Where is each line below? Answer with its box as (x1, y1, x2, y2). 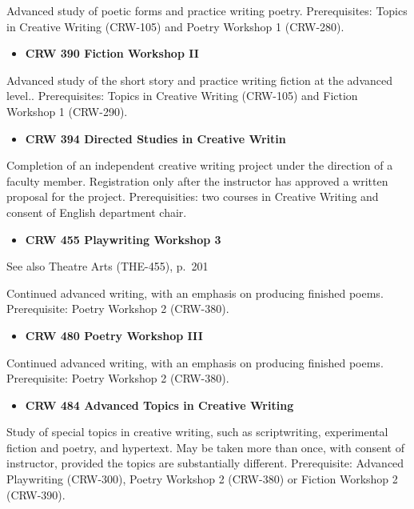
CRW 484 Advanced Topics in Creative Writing (25, 396, 294, 413)
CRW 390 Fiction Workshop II (25, 45, 199, 62)
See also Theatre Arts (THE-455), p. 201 (6, 258, 209, 275)
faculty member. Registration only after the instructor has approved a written (6, 172, 388, 189)
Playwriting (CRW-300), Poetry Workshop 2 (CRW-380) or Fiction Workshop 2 (6, 471, 398, 487)
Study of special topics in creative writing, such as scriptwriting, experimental (6, 423, 388, 440)
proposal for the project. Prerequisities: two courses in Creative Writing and (6, 188, 379, 205)
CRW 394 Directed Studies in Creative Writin (25, 130, 286, 146)
